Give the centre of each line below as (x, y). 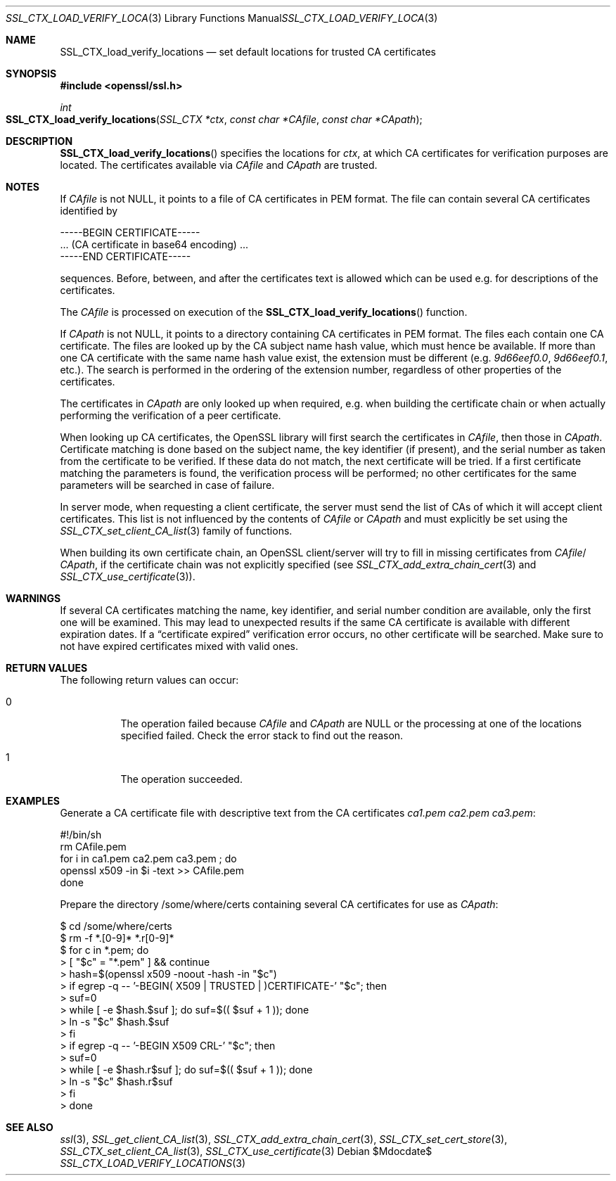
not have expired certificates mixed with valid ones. (179, 646)
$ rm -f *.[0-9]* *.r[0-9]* (117, 938)
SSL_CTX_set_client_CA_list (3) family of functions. (176, 531)
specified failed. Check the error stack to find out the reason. (262, 735)
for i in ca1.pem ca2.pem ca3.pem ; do (148, 858)
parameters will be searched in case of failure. (167, 485)
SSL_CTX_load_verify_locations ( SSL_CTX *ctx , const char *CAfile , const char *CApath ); (214, 119)
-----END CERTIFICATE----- (126, 256)
